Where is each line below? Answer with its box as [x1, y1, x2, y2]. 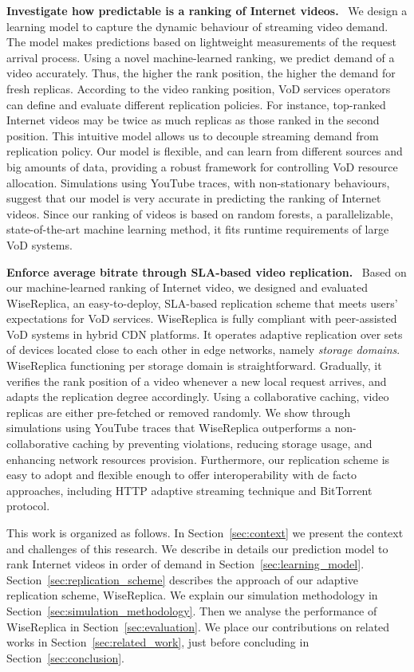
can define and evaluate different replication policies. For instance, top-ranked [6, 96, 386, 112]
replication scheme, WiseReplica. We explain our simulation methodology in [6, 587, 378, 603]
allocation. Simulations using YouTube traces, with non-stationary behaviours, [6, 174, 390, 191]
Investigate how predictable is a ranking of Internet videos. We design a [6, 2, 408, 18]
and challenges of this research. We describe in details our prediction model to [6, 540, 388, 556]
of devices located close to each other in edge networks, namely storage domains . [6, 341, 400, 358]
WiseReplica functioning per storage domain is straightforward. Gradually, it [6, 357, 382, 374]
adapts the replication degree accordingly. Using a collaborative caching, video [6, 388, 389, 405]
